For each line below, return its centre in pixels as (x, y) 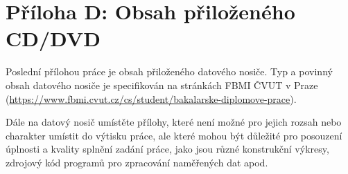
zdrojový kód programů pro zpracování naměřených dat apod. (137, 162)
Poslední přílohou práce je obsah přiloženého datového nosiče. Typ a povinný (169, 71)
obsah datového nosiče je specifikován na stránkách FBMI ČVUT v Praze (162, 85)
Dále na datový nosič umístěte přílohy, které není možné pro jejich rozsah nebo (174, 122)
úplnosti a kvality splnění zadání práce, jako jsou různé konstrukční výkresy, (167, 149)
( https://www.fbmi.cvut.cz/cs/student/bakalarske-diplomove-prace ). (151, 98)
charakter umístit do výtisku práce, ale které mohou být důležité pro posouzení (174, 135)
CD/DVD (53, 38)
